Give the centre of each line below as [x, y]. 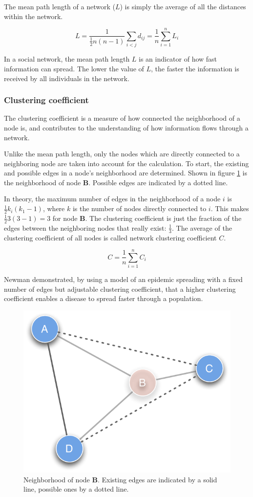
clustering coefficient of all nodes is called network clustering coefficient [110, 237]
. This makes [230, 208]
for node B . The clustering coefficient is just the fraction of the [147, 218]
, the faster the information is [195, 68]
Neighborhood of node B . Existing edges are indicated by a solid [120, 479]
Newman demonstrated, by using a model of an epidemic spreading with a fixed [123, 279]
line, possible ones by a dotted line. [76, 489]
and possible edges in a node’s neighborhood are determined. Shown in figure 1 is [126, 173]
